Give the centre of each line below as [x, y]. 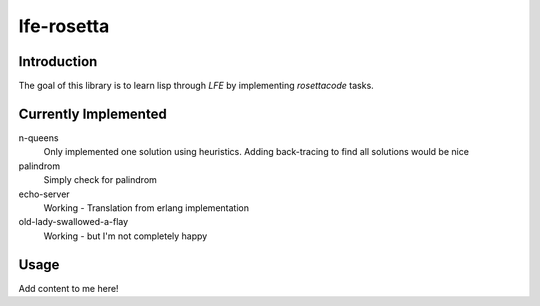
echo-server [44, 194]
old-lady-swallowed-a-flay [73, 222]
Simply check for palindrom [100, 180]
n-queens [38, 137]
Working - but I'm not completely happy [125, 236]
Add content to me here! [68, 288]
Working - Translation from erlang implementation [146, 207]
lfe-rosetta [64, 26]
